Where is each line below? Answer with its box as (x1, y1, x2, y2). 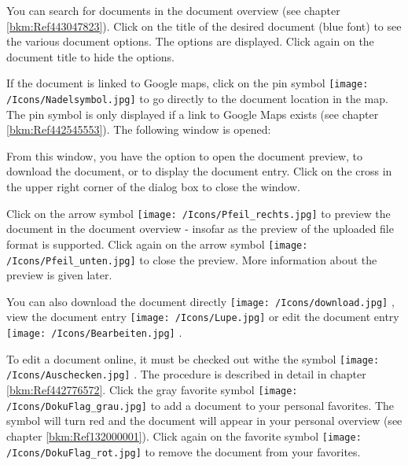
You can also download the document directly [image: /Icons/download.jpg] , (6, 293, 395, 309)
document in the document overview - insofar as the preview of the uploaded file (6, 220, 394, 237)
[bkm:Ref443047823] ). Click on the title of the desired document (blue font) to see (6, 17, 402, 34)
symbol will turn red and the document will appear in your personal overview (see (6, 412, 402, 429)
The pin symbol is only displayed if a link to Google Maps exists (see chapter (6, 105, 379, 122)
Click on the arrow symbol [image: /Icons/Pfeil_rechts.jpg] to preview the (6, 205, 391, 221)
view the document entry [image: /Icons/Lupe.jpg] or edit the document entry (6, 308, 399, 325)
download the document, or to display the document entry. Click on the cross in (6, 163, 392, 179)
